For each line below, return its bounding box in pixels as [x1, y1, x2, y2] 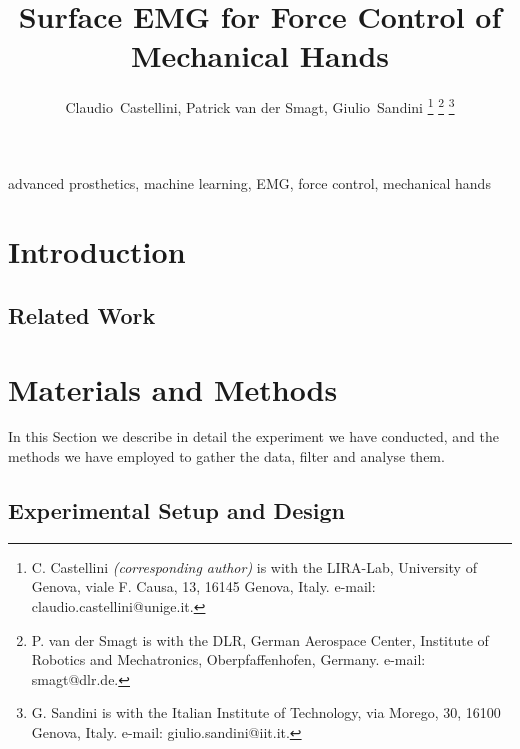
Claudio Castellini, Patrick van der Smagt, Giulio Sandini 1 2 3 [65, 94, 455, 117]
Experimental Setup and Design [8, 495, 345, 526]
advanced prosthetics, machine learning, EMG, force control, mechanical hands [8, 172, 491, 193]
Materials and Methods [8, 368, 338, 409]
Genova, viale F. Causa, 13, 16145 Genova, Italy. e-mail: [31, 576, 376, 597]
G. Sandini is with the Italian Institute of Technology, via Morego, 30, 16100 [31, 702, 501, 723]
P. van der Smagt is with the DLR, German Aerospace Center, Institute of [31, 629, 489, 650]
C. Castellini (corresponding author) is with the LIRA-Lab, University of [31, 556, 477, 577]
